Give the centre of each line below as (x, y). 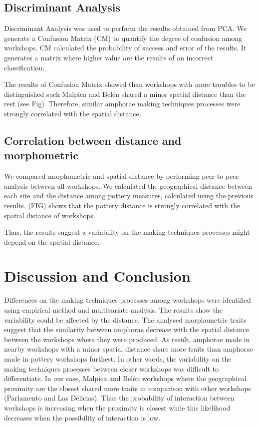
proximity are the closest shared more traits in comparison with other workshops (128, 388)
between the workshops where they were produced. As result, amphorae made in (127, 339)
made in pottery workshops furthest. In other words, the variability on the (118, 358)
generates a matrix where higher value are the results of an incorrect (109, 57)
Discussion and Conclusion (97, 276)
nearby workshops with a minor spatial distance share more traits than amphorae (129, 349)
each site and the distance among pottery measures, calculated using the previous (129, 196)
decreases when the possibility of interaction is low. (82, 417)
